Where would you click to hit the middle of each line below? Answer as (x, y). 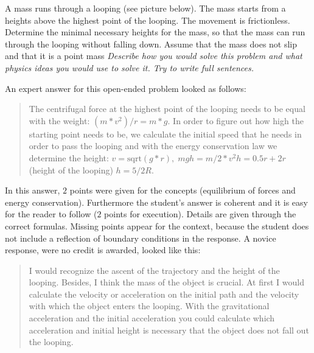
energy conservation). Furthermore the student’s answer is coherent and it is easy (156, 202)
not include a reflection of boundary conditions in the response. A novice (141, 238)
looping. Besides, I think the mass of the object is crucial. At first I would (167, 282)
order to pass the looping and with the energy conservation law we (153, 146)
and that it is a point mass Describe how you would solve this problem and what (154, 56)
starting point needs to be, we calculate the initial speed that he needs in (165, 134)
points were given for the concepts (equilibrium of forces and (183, 190)
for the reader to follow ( (51, 214)
